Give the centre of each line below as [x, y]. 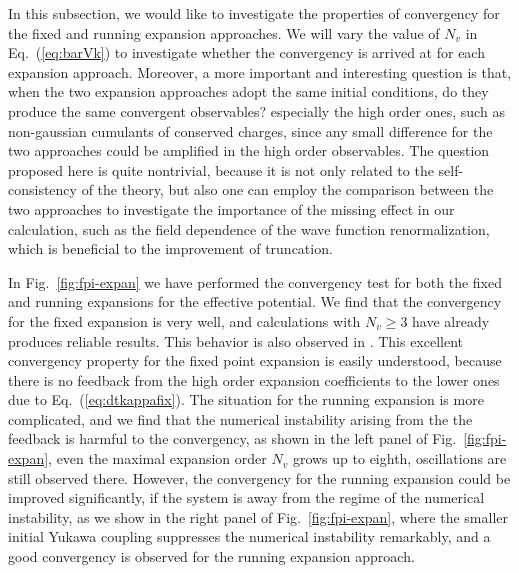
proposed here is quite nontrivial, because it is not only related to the [221, 169]
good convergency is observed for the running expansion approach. [211, 556]
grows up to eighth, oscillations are [399, 458]
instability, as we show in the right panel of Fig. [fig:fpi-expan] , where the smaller [258, 516]
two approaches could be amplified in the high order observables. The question [249, 150]
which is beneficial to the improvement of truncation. [170, 248]
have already [451, 320]
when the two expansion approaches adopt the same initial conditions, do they [248, 91]
